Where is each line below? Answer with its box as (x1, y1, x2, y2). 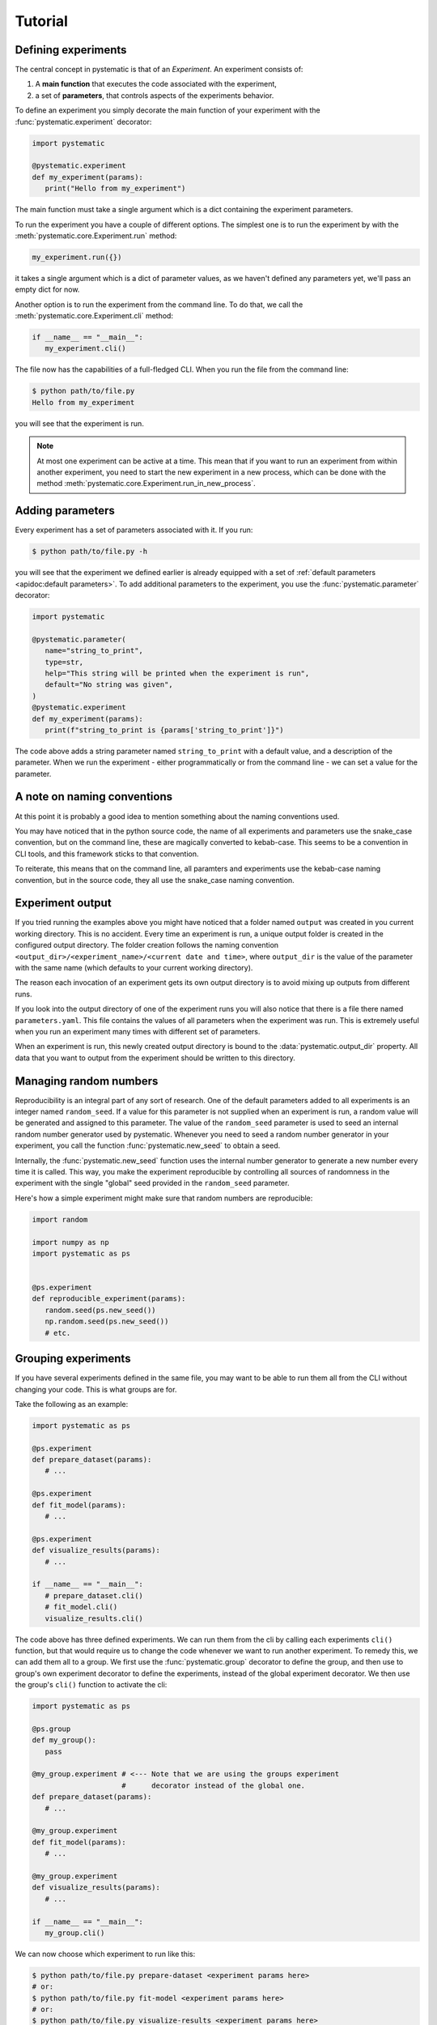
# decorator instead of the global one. (121, 1780, 306, 1790)
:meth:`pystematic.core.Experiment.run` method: (15, 231, 177, 241)
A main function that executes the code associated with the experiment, (35, 79, 277, 89)
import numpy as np (32, 1238, 109, 1247)
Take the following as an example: (15, 1399, 129, 1409)
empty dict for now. (15, 284, 80, 295)
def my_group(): (32, 1736, 97, 1745)
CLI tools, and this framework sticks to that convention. (15, 849, 199, 859)
